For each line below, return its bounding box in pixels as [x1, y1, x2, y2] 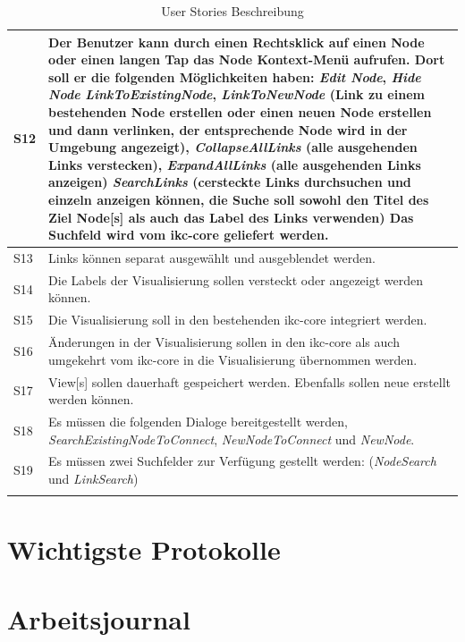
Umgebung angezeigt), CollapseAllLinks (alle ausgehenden [48, 138, 418, 156]
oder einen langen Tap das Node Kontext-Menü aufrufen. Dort [48, 50, 445, 69]
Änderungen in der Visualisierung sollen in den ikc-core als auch [48, 333, 400, 351]
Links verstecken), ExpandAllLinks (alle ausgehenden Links [48, 155, 421, 173]
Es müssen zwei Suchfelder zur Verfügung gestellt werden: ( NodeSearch [48, 452, 436, 470]
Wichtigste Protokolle [7, 530, 281, 567]
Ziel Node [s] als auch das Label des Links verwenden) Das [48, 207, 414, 226]
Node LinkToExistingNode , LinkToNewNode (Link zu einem [48, 85, 425, 104]
